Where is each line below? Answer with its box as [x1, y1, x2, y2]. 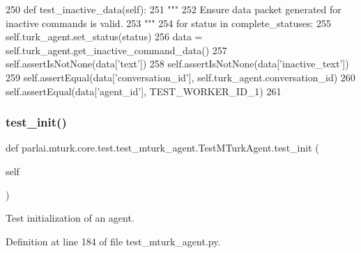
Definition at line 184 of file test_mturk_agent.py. [6, 234, 221, 248]
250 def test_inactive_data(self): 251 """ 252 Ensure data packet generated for [6, 2, 341, 16]
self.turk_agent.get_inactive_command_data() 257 [6, 42, 227, 57]
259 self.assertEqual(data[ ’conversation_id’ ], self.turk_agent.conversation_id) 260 [6, 70, 355, 84]
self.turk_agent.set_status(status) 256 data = [6, 29, 203, 44]
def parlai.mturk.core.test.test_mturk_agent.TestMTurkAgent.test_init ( [6, 140, 319, 155]
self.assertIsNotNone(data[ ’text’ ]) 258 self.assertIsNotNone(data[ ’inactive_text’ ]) [6, 56, 349, 71]
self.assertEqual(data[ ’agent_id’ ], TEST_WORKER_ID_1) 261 [6, 83, 282, 98]
